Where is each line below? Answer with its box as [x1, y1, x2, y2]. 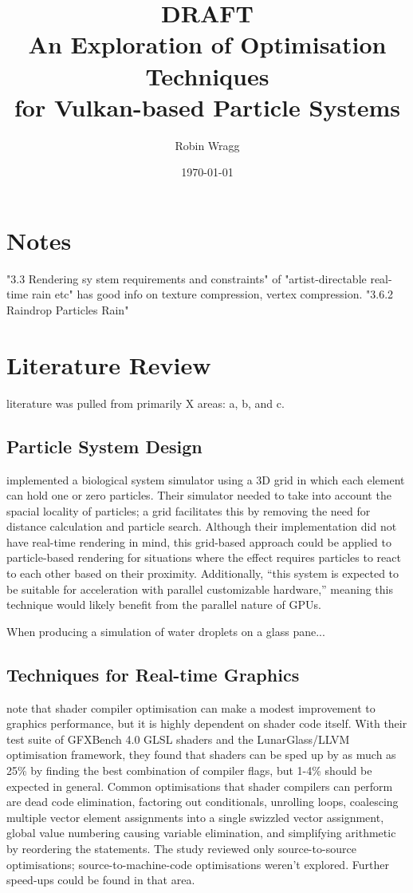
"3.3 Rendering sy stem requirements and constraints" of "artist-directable [6, 270, 367, 286]
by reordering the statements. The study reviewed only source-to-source [6, 840, 356, 856]
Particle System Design [6, 433, 203, 458]
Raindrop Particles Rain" [6, 302, 129, 318]
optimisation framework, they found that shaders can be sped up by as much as [6, 746, 396, 763]
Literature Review [6, 348, 211, 381]
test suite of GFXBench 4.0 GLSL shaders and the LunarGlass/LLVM [6, 730, 350, 747]
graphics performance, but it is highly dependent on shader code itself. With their [6, 715, 407, 732]
